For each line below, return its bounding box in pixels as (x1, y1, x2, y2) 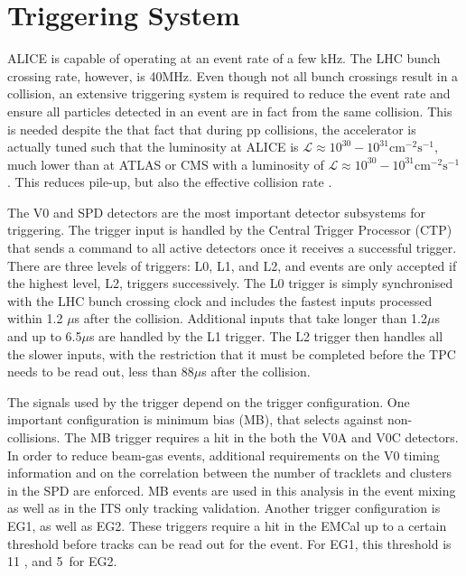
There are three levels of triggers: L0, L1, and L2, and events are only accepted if (7, 255, 457, 274)
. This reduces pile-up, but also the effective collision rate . (7, 172, 332, 191)
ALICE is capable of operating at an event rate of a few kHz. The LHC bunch (7, 49, 441, 68)
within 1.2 (7, 309, 63, 328)
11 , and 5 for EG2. (7, 552, 117, 571)
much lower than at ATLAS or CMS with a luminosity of (7, 154, 324, 173)
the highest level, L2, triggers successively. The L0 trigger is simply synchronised (7, 274, 453, 293)
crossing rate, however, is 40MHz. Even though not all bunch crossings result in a (7, 66, 459, 85)
